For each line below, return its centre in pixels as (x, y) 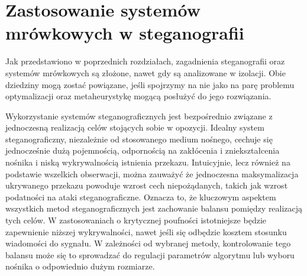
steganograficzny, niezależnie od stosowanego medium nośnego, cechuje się (139, 139)
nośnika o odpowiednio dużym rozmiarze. (80, 266)
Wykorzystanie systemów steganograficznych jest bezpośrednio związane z (139, 116)
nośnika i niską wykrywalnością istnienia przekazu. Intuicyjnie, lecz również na (148, 162)
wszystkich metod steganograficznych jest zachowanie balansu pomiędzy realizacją (154, 208)
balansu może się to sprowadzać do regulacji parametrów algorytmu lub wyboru (150, 254)
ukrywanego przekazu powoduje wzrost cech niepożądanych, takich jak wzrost (147, 185)
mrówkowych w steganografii (125, 33)
